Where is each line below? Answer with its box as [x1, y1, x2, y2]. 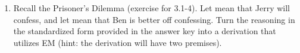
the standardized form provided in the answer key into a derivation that [13, 25, 276, 37]
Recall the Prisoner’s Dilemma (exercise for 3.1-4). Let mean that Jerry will [13, 2, 290, 14]
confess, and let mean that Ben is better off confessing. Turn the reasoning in [13, 13, 295, 25]
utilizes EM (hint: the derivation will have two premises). [13, 36, 222, 48]
